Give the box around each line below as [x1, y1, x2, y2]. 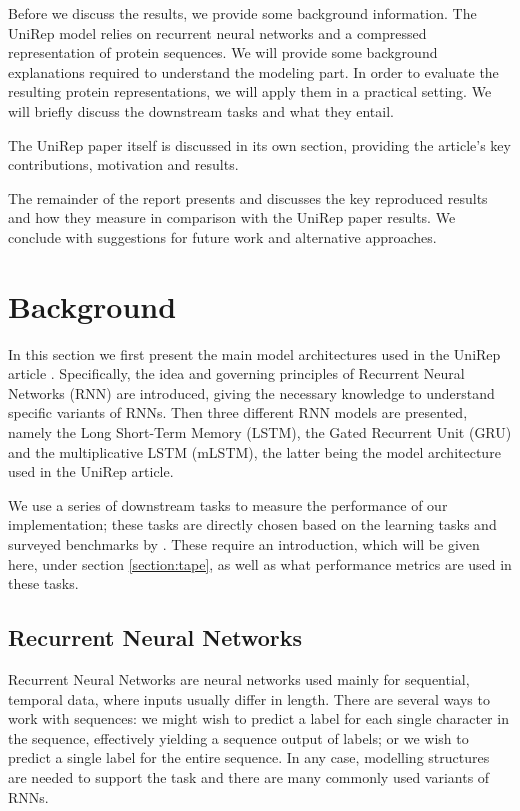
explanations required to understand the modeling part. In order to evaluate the [8, 61, 499, 82]
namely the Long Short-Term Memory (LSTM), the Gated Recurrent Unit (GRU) [8, 422, 512, 443]
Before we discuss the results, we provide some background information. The [8, 3, 477, 23]
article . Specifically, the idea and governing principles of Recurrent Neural [8, 363, 465, 384]
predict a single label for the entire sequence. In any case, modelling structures [8, 747, 490, 768]
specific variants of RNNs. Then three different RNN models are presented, [8, 402, 468, 423]
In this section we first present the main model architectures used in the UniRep [8, 343, 501, 364]
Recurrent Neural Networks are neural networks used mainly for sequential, [8, 668, 470, 689]
